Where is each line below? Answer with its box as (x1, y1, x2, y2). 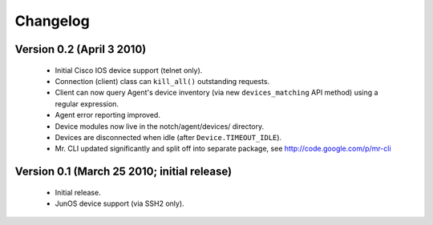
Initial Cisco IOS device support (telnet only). (55, 65, 203, 75)
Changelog (14, 12, 90, 30)
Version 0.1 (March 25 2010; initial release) (14, 165, 233, 179)
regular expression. (55, 98, 119, 108)
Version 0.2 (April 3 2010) (14, 42, 147, 56)
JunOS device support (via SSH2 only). (55, 199, 184, 208)
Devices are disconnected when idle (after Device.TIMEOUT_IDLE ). (55, 132, 282, 142)
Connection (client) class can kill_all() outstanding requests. (55, 76, 270, 86)
